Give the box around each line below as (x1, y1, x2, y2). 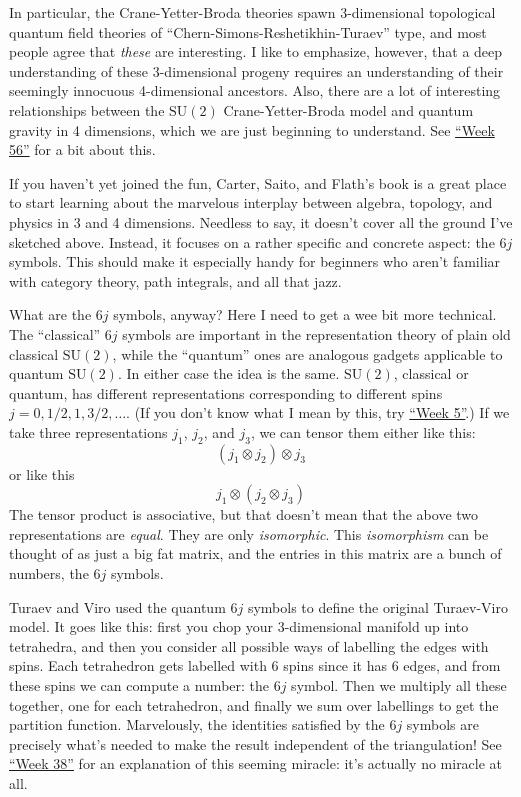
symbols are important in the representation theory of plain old (122, 323, 511, 344)
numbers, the (9, 563, 89, 584)
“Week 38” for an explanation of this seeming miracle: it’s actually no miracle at (9, 753, 503, 774)
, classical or (393, 363, 469, 384)
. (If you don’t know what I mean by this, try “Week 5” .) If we (126, 402, 510, 423)
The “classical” (9, 323, 101, 344)
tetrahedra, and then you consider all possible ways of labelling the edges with (9, 635, 489, 656)
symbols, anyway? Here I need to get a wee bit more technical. (113, 304, 497, 325)
